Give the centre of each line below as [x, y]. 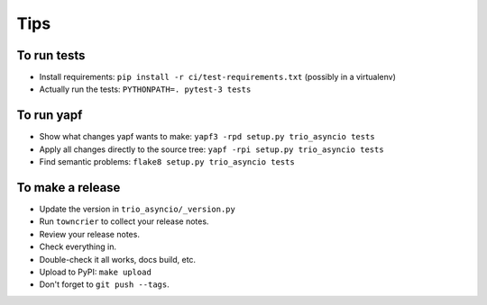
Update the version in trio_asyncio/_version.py [138, 209]
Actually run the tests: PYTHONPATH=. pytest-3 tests [145, 89]
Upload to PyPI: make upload [96, 272]
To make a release [69, 188]
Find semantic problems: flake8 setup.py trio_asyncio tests [167, 162]
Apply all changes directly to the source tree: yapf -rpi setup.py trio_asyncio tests [211, 149]
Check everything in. [78, 247]
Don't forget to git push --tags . [105, 284]
